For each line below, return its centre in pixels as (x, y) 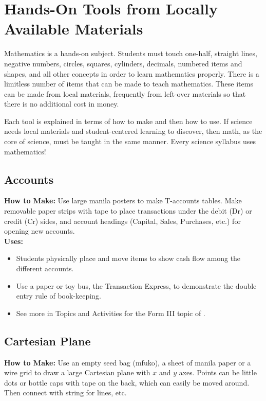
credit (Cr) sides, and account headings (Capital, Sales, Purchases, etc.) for (122, 221)
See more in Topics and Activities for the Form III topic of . (111, 313)
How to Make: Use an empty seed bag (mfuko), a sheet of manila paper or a (128, 362)
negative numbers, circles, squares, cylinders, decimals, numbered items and (123, 63)
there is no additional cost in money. (62, 104)
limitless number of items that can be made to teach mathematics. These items (129, 84)
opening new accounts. (40, 231)
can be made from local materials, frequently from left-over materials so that (125, 93)
